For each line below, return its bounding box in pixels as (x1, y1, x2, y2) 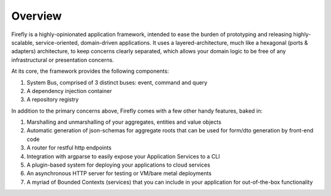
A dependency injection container (26, 87, 112, 94)
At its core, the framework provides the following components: (11, 67, 169, 75)
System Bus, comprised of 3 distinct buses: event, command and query (26, 78, 208, 86)
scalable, (11, 39, 34, 46)
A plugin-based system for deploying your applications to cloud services (26, 161, 211, 168)
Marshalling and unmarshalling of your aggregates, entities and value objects (26, 118, 222, 126)
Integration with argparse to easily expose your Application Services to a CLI (26, 153, 220, 160)
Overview (11, 9, 62, 23)
